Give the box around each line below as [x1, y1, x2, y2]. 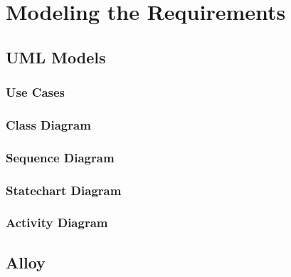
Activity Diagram [6, 214, 108, 231]
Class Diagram [6, 115, 91, 133]
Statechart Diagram [6, 181, 122, 199]
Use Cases [6, 83, 65, 101]
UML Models [6, 46, 106, 68]
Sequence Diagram [6, 148, 115, 166]
